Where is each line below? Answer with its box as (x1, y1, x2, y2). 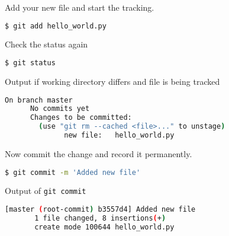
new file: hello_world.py (64, 131, 175, 140)
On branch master (5, 95, 73, 104)
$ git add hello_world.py (5, 21, 107, 30)
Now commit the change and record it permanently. (5, 147, 192, 160)
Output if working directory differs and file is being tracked (5, 75, 220, 87)
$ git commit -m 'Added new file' (5, 168, 141, 177)
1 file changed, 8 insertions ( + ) (34, 213, 166, 222)
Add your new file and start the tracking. (5, 1, 154, 13)
